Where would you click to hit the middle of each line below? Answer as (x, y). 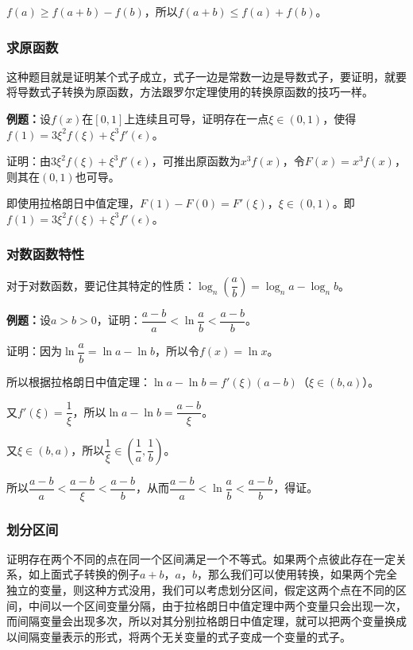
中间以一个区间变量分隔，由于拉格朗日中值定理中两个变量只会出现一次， (217, 605)
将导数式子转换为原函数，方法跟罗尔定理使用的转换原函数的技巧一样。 (190, 92)
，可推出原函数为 (196, 161)
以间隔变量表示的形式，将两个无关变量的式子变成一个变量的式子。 (179, 636)
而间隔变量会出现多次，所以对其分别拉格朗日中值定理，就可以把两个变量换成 (206, 621)
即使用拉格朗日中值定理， (73, 203)
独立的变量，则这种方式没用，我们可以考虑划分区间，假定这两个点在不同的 (201, 590)
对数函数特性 (46, 254)
